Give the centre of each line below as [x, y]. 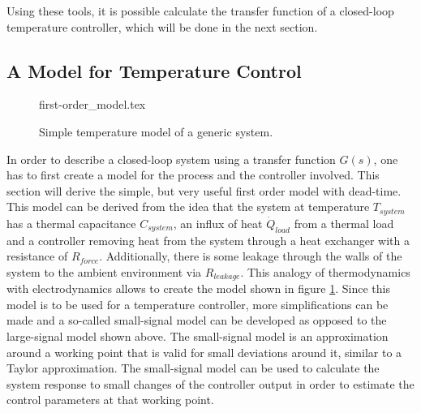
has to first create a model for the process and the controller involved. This [193, 175]
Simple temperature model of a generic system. [156, 131]
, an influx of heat [218, 223]
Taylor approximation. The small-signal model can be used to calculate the [193, 368]
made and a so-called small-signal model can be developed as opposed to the [197, 320]
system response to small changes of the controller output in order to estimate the [210, 383]
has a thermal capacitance [71, 223]
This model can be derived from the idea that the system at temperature [188, 206]
